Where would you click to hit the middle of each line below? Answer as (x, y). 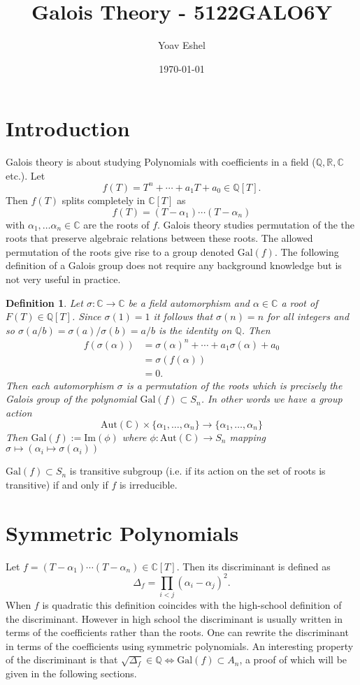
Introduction (68, 128)
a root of (300, 302)
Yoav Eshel (182, 45)
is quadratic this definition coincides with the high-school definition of (192, 604)
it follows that (183, 316)
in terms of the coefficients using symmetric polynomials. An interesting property (180, 646)
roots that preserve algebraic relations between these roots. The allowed (159, 238)
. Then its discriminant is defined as (253, 566)
